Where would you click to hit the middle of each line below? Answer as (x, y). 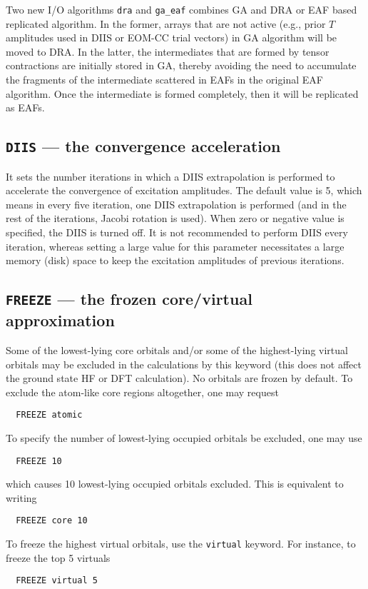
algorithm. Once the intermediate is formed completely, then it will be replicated (182, 93)
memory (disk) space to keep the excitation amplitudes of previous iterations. (175, 260)
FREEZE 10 (39, 461)
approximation (60, 320)
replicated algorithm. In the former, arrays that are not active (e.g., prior (166, 23)
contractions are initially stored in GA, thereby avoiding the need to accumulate (181, 65)
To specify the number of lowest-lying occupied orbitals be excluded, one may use (184, 437)
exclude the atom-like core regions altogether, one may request (142, 392)
